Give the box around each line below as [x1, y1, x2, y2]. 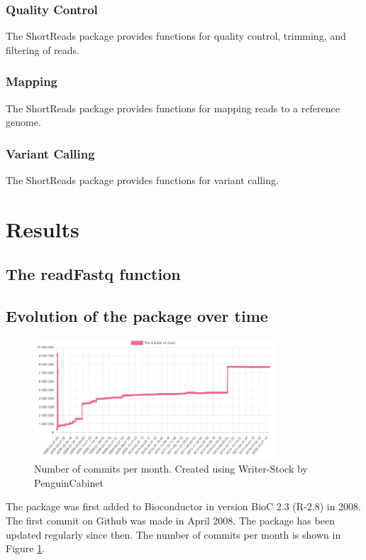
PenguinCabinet [34, 475, 104, 490]
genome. [6, 114, 41, 129]
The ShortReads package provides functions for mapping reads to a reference [6, 100, 340, 115]
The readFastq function [6, 263, 181, 285]
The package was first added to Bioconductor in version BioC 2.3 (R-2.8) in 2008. [6, 499, 362, 514]
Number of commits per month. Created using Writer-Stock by [34, 461, 308, 476]
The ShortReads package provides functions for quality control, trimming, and [6, 28, 346, 43]
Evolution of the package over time [6, 305, 268, 327]
